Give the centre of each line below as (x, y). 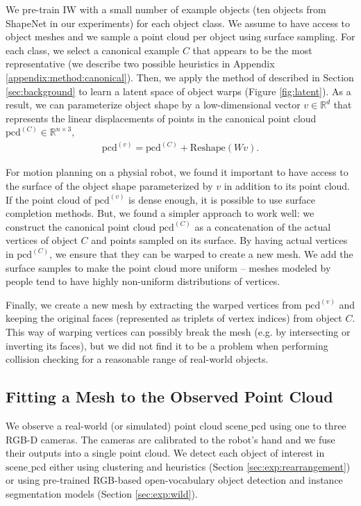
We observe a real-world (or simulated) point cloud (114, 425)
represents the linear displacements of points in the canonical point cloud (161, 118)
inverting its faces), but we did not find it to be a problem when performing (167, 345)
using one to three (308, 425)
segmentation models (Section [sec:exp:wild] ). (102, 493)
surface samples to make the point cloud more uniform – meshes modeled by (168, 267)
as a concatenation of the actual (263, 226)
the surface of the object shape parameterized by (109, 186)
